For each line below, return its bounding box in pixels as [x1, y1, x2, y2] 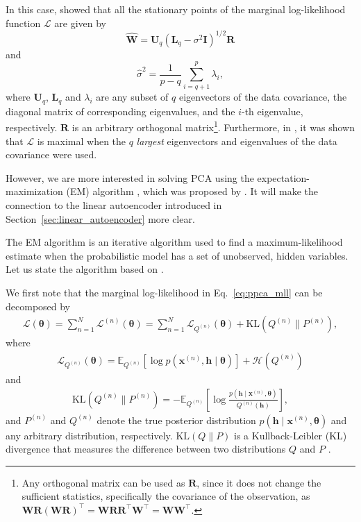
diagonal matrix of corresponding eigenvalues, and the [6, 103, 235, 118]
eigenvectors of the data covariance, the [178, 90, 347, 104]
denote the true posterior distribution [96, 412, 256, 427]
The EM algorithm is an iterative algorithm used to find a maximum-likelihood [6, 235, 343, 249]
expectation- [257, 170, 310, 185]
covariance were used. [6, 147, 97, 162]
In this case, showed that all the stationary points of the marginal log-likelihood [6, 2, 346, 16]
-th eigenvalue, [241, 103, 303, 118]
